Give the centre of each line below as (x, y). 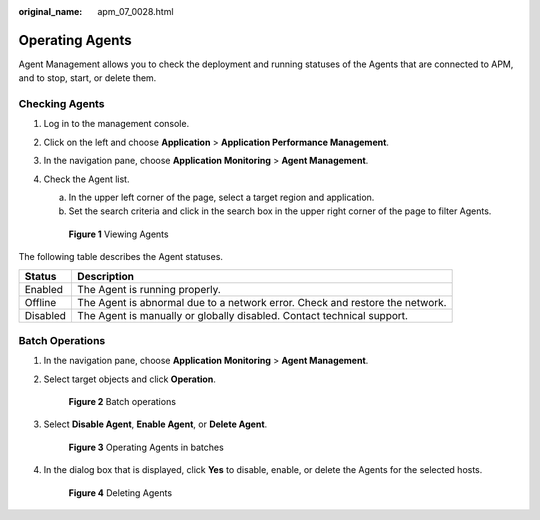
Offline (40, 302)
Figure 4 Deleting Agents (120, 492)
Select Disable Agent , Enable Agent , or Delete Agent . (155, 424)
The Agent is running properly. (149, 289)
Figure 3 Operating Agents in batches (146, 447)
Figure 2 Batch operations (122, 402)
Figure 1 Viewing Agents (118, 234)
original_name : (50, 11)
